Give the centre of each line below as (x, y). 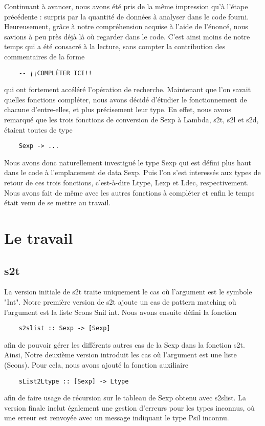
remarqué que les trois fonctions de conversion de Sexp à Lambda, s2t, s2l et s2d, (131, 119)
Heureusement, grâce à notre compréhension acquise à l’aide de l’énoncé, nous (126, 26)
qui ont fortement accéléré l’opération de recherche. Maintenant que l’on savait (128, 89)
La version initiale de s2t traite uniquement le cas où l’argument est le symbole (128, 292)
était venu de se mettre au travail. (58, 203)
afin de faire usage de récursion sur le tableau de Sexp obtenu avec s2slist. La (125, 398)
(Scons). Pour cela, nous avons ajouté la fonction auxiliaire (96, 365)
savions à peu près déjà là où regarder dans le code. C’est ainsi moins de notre (127, 36)
